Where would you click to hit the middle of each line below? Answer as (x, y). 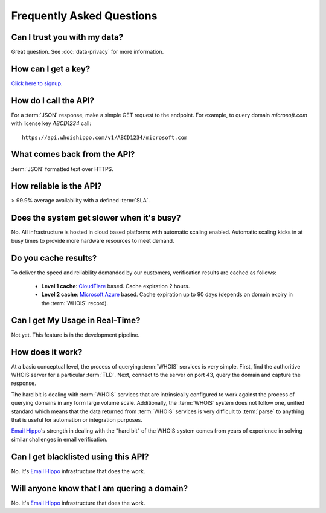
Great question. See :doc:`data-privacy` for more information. (88, 52)
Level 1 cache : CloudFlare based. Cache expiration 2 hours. (116, 286)
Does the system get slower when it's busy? (96, 218)
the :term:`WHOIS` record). (75, 303)
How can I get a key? (51, 69)
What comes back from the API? (73, 154)
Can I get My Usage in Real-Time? (76, 320)
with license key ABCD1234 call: (51, 123)
